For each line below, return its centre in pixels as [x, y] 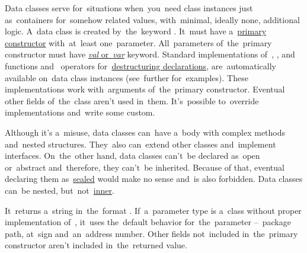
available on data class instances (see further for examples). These [127, 77]
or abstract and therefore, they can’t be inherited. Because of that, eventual [145, 167]
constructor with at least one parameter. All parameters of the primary [138, 42]
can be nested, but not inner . [60, 190]
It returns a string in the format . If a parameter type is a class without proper [153, 210]
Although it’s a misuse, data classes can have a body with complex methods [145, 132]
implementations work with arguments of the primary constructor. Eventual [145, 89]
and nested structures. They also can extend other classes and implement [140, 144]
